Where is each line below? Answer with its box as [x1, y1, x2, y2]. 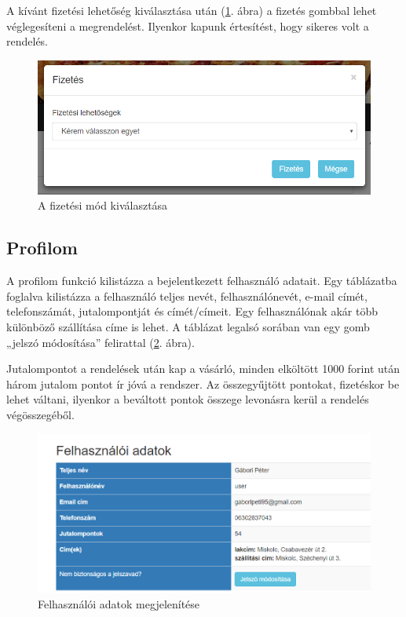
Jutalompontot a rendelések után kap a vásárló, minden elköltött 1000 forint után [6, 360, 401, 377]
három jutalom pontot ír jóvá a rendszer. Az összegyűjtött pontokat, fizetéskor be [6, 375, 400, 392]
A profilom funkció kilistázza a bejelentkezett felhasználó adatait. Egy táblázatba [6, 272, 397, 289]
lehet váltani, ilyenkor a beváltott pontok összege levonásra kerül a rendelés [6, 391, 369, 407]
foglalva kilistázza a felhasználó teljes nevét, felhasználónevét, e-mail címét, [6, 287, 368, 304]
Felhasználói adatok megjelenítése [38, 595, 200, 612]
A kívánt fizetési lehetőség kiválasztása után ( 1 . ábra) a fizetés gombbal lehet [6, 2, 377, 18]
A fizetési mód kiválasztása [38, 197, 168, 214]
